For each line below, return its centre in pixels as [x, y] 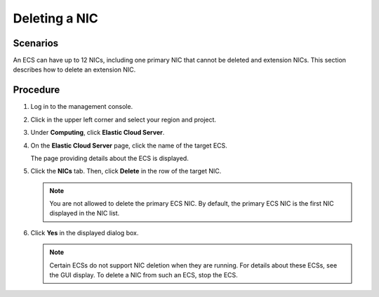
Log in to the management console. [82, 107]
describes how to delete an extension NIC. [74, 70]
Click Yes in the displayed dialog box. [85, 232]
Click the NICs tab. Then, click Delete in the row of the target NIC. [126, 171]
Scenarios [36, 43]
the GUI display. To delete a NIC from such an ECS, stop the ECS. [144, 275]
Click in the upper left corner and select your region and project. [124, 119]
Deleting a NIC [55, 18]
